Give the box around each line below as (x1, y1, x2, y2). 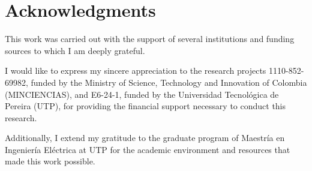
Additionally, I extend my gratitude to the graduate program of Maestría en (5, 131, 285, 144)
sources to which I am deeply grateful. (5, 44, 145, 56)
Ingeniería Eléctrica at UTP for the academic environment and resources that (5, 143, 290, 155)
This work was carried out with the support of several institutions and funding (5, 32, 295, 45)
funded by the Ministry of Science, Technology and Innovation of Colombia (31, 76, 307, 88)
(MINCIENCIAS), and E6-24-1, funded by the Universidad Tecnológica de (5, 88, 279, 100)
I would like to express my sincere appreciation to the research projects (5, 64, 266, 77)
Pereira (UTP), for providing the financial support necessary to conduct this (5, 100, 286, 112)
